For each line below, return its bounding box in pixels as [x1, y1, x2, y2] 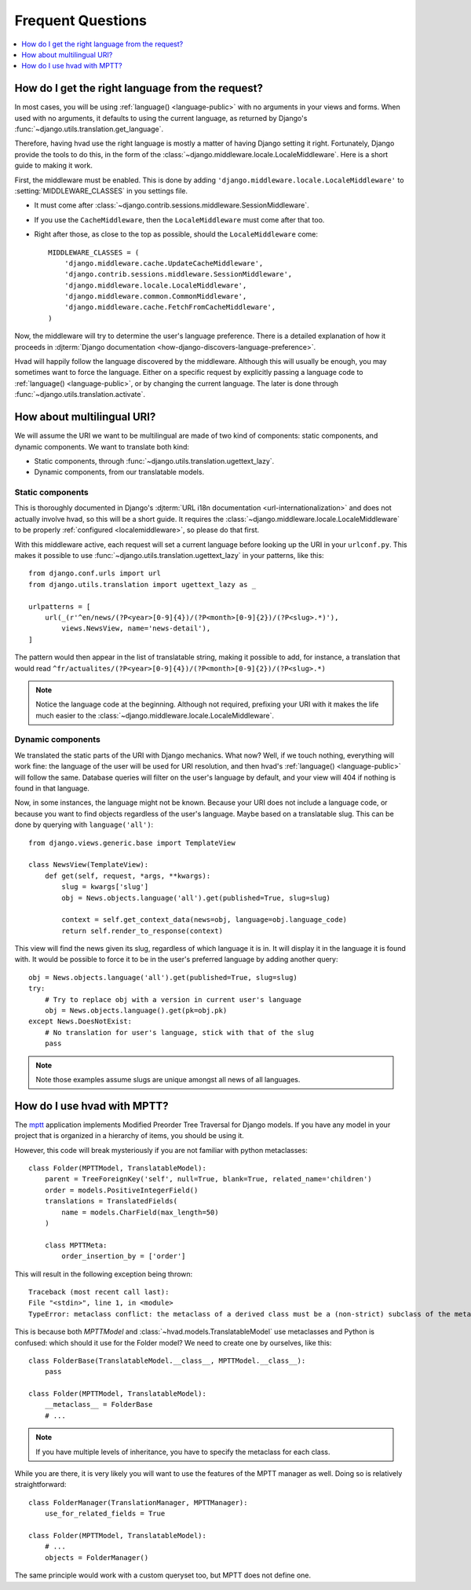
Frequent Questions [14, 12, 148, 29]
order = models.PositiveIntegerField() [44, 1185, 199, 1195]
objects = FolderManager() [44, 1553, 149, 1562]
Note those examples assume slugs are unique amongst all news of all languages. [35, 1074, 301, 1084]
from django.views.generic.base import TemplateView [28, 838, 235, 847]
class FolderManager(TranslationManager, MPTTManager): [28, 1498, 248, 1507]
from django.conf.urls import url [28, 569, 161, 578]
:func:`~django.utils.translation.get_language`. [14, 124, 164, 134]
